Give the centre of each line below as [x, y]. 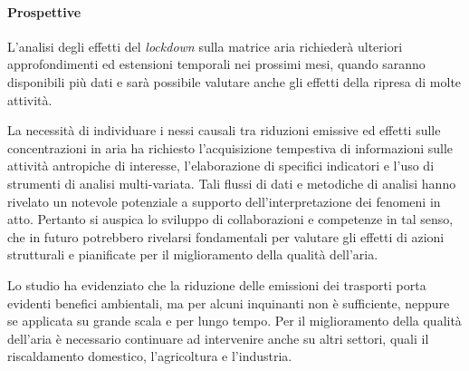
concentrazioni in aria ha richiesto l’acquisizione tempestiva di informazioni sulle [230, 147]
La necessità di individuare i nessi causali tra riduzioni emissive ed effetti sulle [224, 130]
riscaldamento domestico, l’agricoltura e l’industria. [150, 356]
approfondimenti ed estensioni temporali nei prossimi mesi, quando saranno [216, 64]
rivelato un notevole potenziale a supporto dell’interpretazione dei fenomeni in [224, 201]
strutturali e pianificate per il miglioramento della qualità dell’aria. [193, 254]
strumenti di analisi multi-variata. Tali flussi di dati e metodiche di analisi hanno [232, 183]
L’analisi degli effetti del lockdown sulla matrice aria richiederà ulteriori [205, 46]
